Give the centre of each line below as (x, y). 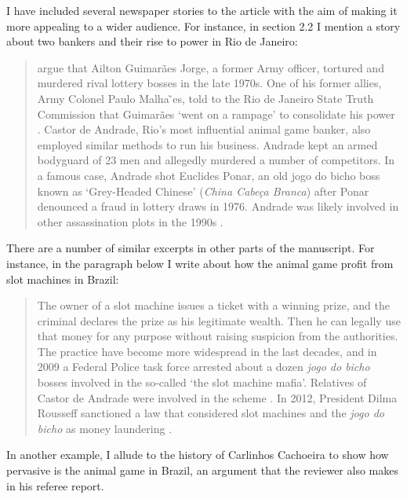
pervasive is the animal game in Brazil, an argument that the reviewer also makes (202, 470)
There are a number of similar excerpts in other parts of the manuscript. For (191, 248)
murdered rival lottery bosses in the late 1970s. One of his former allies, (209, 83)
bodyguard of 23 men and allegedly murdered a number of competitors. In (216, 160)
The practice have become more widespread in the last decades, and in (207, 351)
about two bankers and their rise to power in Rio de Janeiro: (152, 41)
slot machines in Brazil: (63, 279)
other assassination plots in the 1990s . (130, 221)
